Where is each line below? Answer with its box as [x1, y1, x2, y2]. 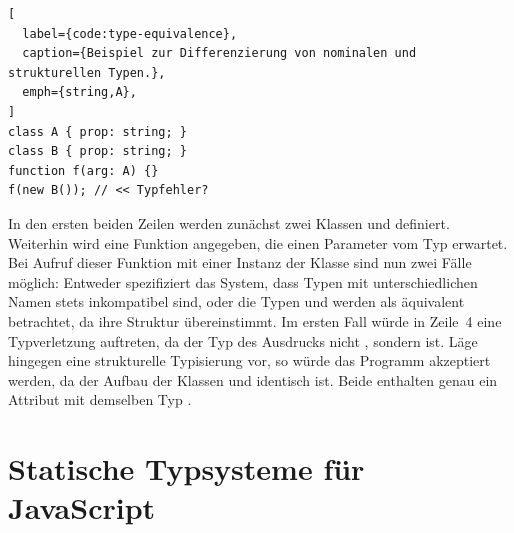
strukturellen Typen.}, [8, 65, 166, 80]
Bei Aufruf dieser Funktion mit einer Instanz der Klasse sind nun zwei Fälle [8, 252, 472, 273]
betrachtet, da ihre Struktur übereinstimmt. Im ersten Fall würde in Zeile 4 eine [8, 310, 502, 331]
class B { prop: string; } [8, 144, 187, 159]
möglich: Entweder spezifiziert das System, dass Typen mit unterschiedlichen [8, 271, 478, 292]
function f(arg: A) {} [8, 163, 159, 178]
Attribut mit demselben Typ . [8, 389, 192, 410]
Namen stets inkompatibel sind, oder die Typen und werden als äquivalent [8, 291, 465, 312]
